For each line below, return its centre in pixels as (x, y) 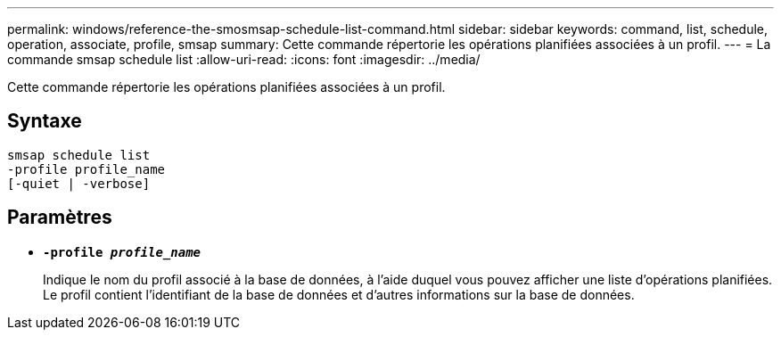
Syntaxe (45, 121)
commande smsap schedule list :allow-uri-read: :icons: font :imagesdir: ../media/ (244, 59)
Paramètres (60, 218)
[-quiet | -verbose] (79, 183)
